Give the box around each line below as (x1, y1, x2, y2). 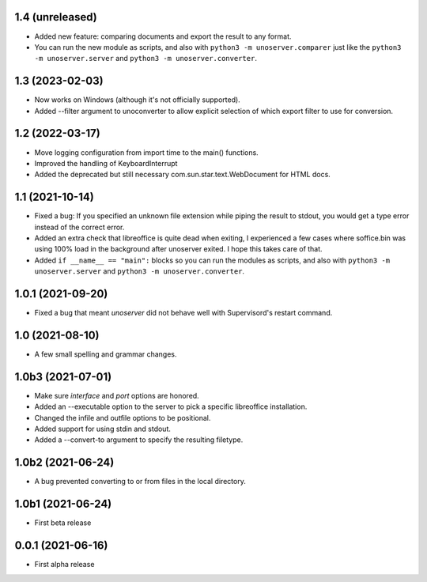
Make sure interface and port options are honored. (34, 391, 199, 400)
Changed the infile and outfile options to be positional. (34, 413, 211, 422)
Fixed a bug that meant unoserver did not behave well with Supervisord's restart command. (34, 308, 333, 318)
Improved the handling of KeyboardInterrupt (34, 158, 178, 168)
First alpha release (34, 560, 95, 569)
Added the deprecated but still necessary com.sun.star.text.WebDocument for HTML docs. (34, 170, 331, 180)
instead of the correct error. (34, 222, 125, 232)
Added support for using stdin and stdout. (34, 424, 172, 434)
